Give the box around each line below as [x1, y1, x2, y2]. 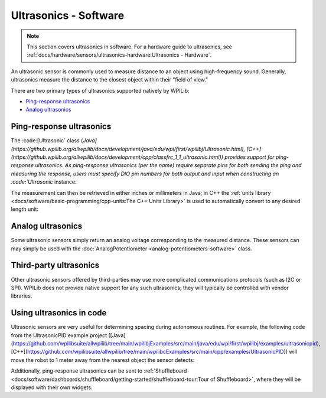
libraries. [11, 292, 32, 299]
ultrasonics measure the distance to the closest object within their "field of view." [11, 76, 208, 83]
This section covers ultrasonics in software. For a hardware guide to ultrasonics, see [27, 43, 233, 50]
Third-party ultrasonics [11, 260, 100, 270]
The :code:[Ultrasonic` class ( [11, 137, 83, 144]
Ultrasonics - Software [11, 9, 125, 22]
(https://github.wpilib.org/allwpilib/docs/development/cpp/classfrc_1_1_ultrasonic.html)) [11, 154, 224, 161]
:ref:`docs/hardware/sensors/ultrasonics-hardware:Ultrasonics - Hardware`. [27, 51, 212, 58]
